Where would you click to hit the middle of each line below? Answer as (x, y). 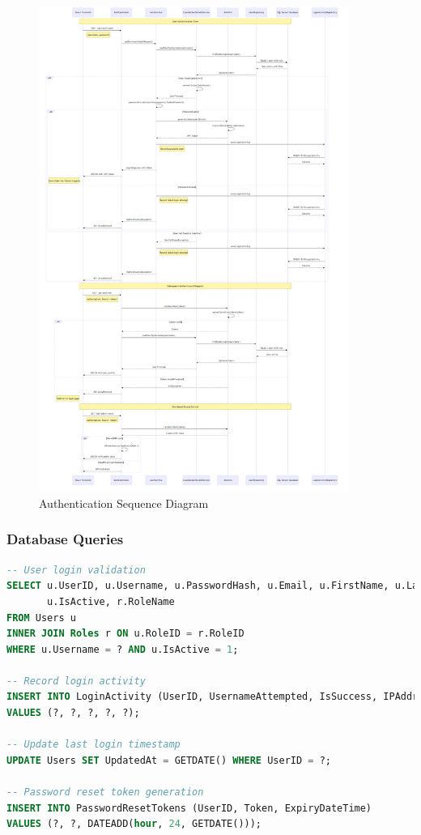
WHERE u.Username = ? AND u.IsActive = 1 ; (123, 649)
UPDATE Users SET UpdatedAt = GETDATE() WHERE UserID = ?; (169, 760)
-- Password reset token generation (105, 792)
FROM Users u (41, 618)
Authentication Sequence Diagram (124, 503)
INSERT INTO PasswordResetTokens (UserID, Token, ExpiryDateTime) (189, 808)
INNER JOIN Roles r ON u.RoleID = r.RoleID (125, 634)
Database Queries (65, 539)
